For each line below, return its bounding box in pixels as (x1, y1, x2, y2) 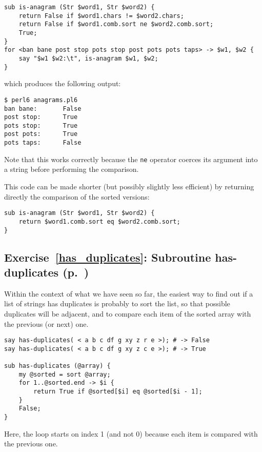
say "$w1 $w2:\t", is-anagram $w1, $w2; (18, 54, 158, 62)
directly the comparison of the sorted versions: (4, 191, 150, 202)
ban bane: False (4, 105, 82, 112)
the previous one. (4, 438, 58, 449)
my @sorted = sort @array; (18, 370, 111, 378)
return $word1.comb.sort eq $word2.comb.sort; (18, 218, 180, 225)
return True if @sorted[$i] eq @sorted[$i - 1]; (33, 388, 203, 396)
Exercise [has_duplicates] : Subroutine (4, 249, 211, 265)
